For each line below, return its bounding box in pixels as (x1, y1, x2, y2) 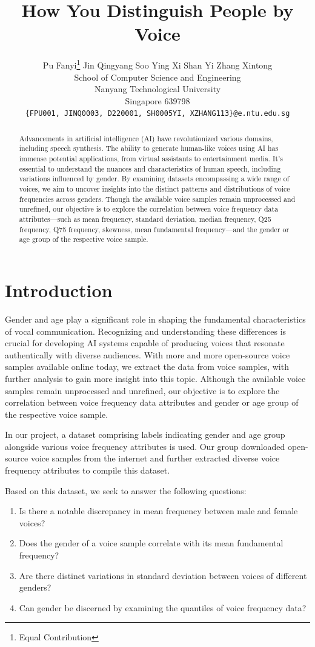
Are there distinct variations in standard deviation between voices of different (19, 569, 307, 582)
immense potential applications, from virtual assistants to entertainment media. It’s (19, 153, 283, 164)
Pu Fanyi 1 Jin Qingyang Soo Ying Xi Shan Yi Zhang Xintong (42, 57, 273, 71)
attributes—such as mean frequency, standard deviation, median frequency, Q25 (19, 214, 271, 224)
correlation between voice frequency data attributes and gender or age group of (5, 396, 299, 409)
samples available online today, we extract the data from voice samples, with (5, 360, 289, 373)
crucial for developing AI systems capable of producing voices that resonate (5, 337, 285, 349)
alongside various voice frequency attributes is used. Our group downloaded (5, 440, 285, 452)
